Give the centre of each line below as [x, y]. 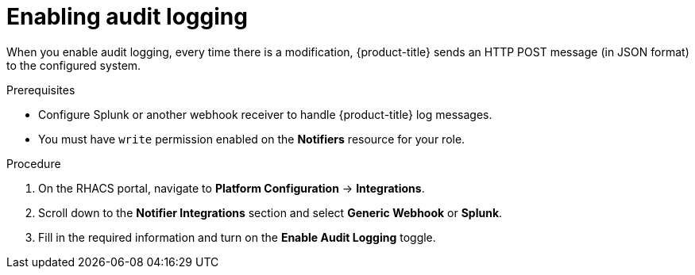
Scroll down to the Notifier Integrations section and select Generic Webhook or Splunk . [270, 212]
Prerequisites [41, 90]
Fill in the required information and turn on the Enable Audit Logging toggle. [237, 237]
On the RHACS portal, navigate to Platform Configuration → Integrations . [232, 188]
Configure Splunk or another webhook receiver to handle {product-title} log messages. [265, 114]
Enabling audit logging [127, 17]
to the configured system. [74, 65]
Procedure [34, 163]
